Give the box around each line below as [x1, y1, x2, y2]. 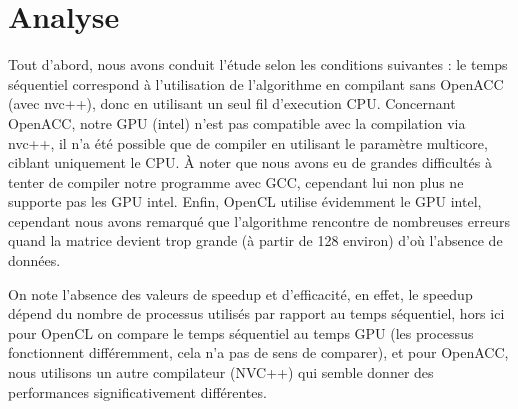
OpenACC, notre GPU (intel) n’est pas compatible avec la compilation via [8, 112, 466, 133]
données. [8, 250, 61, 271]
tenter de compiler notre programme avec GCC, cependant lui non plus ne [8, 171, 464, 192]
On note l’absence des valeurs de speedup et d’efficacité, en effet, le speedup [8, 283, 473, 304]
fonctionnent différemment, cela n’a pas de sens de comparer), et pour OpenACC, [8, 342, 509, 363]
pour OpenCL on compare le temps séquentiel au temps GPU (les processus [8, 322, 474, 343]
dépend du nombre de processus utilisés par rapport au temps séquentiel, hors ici [8, 303, 505, 324]
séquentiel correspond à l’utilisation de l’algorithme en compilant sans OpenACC [8, 73, 504, 94]
